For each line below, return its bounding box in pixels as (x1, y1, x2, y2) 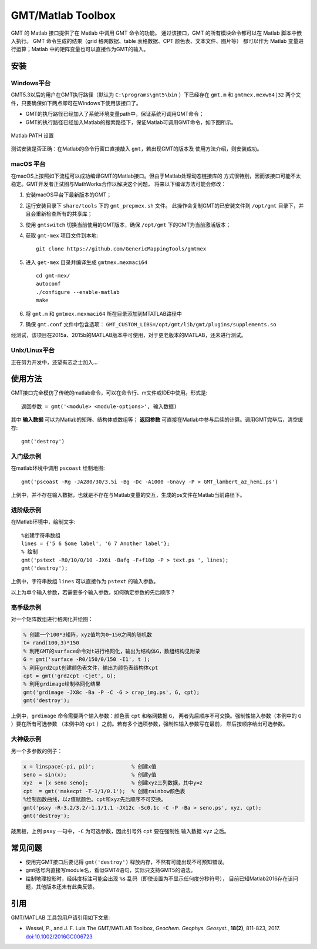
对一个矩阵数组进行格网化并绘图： (11, 615, 93, 623)
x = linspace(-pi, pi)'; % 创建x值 (23, 763, 157, 770)
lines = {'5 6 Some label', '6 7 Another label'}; (21, 540, 170, 547)
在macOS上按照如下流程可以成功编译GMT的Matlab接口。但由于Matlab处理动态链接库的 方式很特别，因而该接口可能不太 (11, 172, 301, 179)
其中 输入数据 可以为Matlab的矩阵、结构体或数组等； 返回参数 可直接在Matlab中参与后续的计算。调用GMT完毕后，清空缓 (11, 416, 303, 423)
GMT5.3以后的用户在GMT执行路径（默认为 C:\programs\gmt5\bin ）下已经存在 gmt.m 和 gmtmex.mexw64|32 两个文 (11, 91, 301, 98)
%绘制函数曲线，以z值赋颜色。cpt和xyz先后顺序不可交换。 (23, 796, 167, 803)
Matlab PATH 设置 (11, 132, 54, 139)
